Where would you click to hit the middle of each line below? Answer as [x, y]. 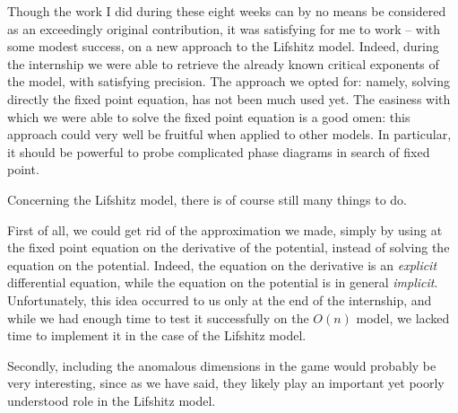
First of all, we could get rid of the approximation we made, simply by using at [225, 229]
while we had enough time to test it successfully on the [158, 317]
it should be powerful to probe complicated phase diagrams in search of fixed [219, 151]
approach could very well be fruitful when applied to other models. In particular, [229, 134]
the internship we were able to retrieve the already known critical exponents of [223, 63]
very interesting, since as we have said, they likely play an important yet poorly [226, 383]
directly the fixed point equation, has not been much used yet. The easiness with [229, 98]
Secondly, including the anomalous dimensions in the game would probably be [222, 365]
